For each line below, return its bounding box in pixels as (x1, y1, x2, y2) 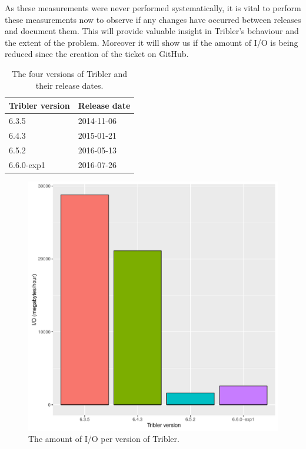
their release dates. (35, 79, 104, 91)
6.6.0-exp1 (9, 158, 45, 170)
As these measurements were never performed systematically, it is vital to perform (5, 2, 301, 14)
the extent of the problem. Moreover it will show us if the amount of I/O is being (5, 36, 298, 48)
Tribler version (9, 99, 70, 112)
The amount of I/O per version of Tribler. (28, 433, 179, 445)
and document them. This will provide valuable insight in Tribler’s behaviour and (5, 25, 299, 37)
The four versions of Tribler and (12, 67, 128, 79)
